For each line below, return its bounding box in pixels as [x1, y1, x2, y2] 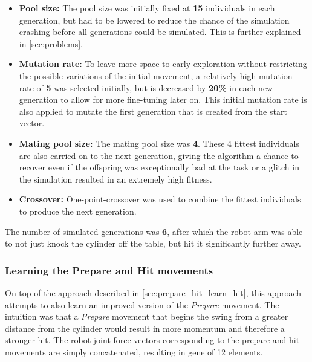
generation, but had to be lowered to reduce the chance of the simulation [19, 13, 290, 26]
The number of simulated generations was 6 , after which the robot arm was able [5, 225, 303, 238]
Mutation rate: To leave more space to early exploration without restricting [19, 57, 307, 70]
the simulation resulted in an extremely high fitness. [19, 172, 212, 185]
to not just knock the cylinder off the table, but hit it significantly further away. [5, 237, 301, 250]
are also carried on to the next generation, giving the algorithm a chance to [19, 149, 299, 161]
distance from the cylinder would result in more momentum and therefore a [5, 322, 285, 334]
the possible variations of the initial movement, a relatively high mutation [19, 69, 293, 82]
